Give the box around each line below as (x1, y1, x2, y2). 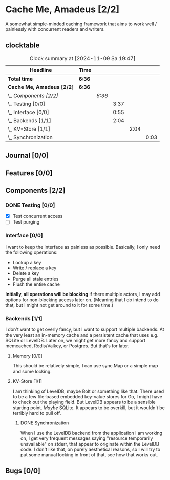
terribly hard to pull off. (12, 410, 61, 416)
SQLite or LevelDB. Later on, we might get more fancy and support (5, 337, 146, 343)
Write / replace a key (12, 265, 57, 271)
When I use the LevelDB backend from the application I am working (20, 430, 163, 436)
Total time (8, 75, 33, 82)
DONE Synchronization (20, 420, 69, 426)
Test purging (12, 219, 40, 225)
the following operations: (5, 249, 58, 255)
